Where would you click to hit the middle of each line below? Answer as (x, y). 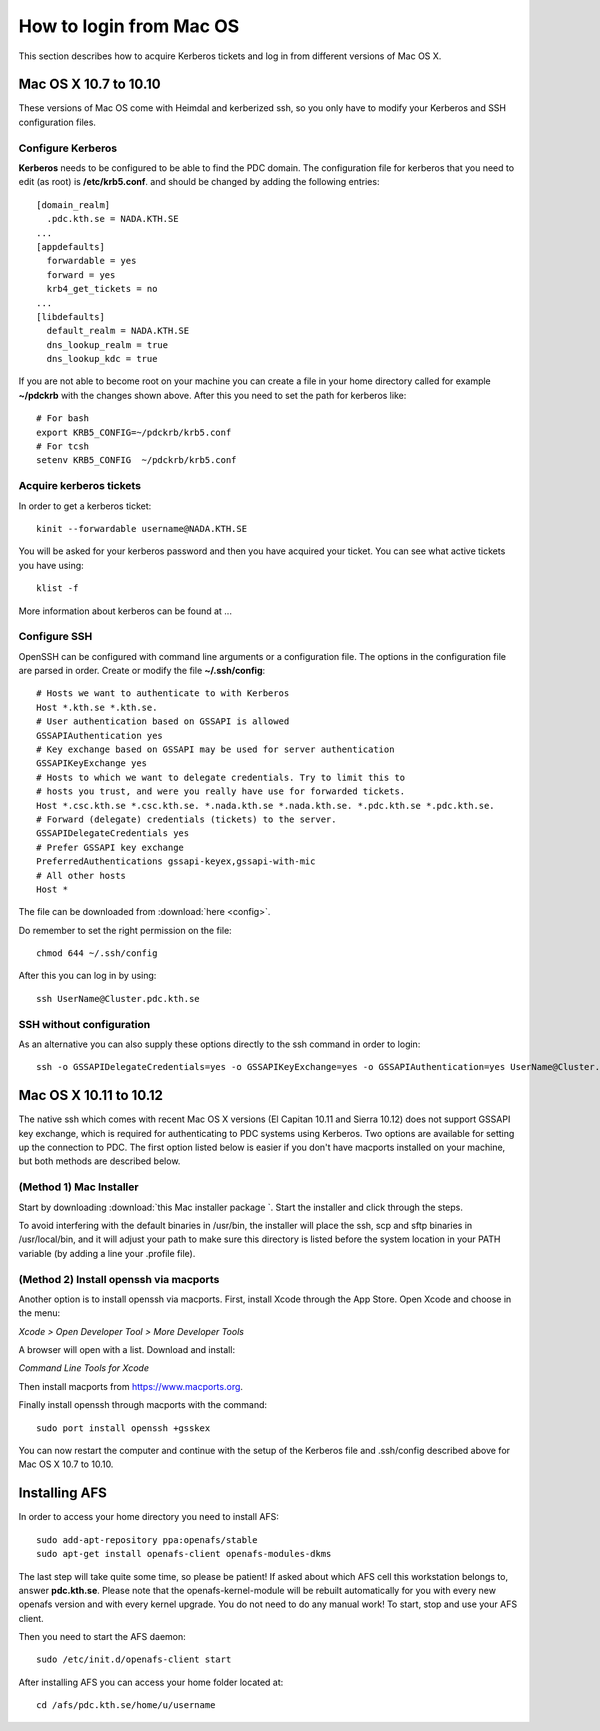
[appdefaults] (70, 246)
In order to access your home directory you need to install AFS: (148, 1517)
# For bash (63, 418)
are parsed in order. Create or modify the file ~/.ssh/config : (142, 671)
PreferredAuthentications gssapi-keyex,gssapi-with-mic (176, 861)
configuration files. (57, 122)
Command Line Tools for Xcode (84, 1368)
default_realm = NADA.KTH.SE (118, 331)
